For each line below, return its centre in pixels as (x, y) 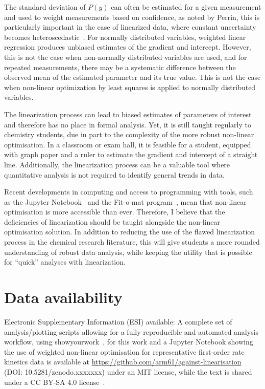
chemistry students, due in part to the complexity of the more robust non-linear (129, 134)
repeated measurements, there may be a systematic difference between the (120, 67)
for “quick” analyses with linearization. (65, 262)
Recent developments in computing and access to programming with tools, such (129, 192)
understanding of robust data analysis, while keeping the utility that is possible (128, 252)
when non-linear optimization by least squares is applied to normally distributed (130, 87)
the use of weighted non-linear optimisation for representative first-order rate (124, 351)
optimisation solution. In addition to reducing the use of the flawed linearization (130, 232)
